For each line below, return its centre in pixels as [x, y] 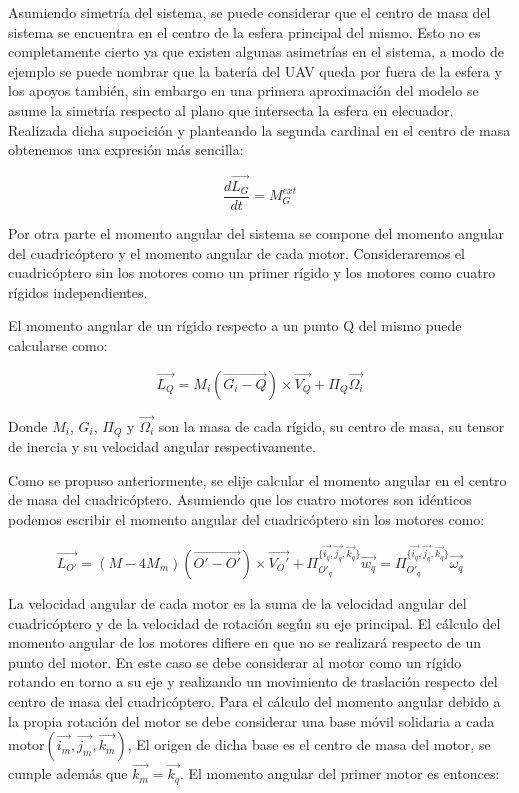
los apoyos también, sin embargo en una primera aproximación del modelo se [243, 90]
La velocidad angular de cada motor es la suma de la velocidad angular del [237, 602]
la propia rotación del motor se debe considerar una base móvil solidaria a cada [251, 720]
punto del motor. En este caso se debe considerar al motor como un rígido [235, 661]
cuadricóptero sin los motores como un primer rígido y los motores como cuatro [252, 272]
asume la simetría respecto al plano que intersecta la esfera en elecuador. [231, 109]
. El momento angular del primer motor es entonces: [339, 773]
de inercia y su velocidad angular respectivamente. [162, 446]
